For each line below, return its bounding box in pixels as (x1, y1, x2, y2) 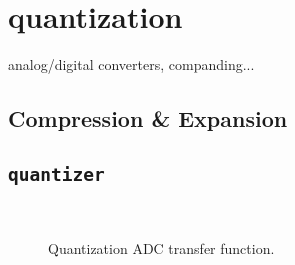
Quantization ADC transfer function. (48, 237, 275, 258)
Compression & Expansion (8, 103, 288, 134)
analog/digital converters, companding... (8, 54, 255, 75)
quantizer (8, 163, 105, 185)
